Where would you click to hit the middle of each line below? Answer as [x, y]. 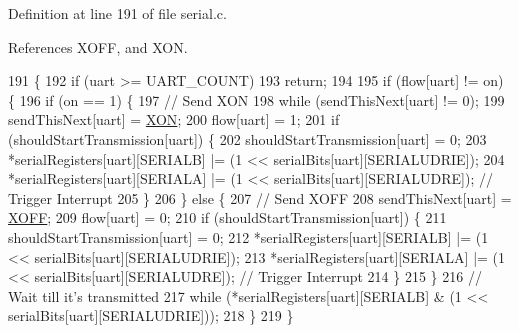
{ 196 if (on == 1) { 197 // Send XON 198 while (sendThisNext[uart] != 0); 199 [256, 99]
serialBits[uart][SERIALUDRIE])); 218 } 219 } [151, 315]
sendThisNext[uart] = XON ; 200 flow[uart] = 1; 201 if [174, 119]
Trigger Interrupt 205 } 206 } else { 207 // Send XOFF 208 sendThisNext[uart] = [260, 197]
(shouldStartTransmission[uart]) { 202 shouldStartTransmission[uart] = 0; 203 [247, 138]
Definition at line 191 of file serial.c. [117, 13]
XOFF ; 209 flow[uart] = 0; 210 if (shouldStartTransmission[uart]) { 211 [227, 217]
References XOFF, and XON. [98, 46]
